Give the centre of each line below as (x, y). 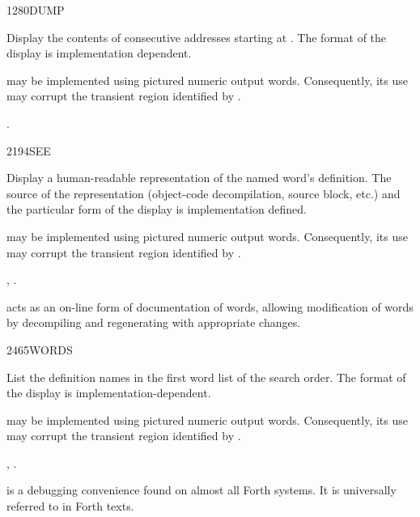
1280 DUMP (36, 10)
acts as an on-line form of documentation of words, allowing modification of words (210, 306)
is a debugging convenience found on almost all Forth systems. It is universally (202, 490)
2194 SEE (29, 150)
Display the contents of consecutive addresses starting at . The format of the (197, 37)
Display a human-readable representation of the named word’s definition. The (199, 178)
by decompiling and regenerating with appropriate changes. (154, 322)
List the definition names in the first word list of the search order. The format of (206, 377)
